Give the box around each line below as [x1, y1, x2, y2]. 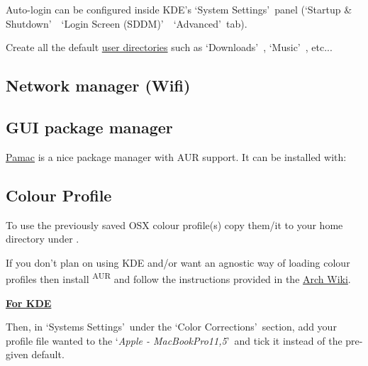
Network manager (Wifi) [6, 74, 191, 96]
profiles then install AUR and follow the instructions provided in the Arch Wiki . [6, 270, 351, 286]
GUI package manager [6, 116, 173, 138]
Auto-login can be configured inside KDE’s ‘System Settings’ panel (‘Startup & [6, 2, 352, 16]
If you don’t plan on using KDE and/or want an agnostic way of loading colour [6, 255, 350, 270]
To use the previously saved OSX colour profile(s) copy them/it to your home [6, 217, 343, 232]
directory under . [6, 231, 79, 246]
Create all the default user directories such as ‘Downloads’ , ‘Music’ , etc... [6, 40, 333, 55]
